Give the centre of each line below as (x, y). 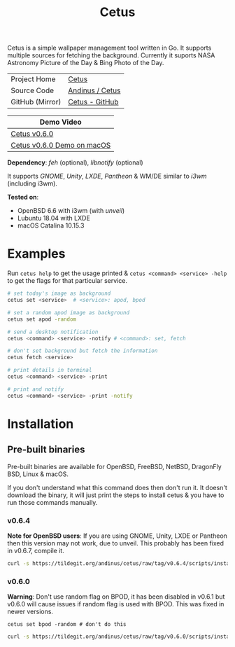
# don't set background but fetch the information (83, 351)
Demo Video (60, 122)
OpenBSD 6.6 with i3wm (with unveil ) (71, 211)
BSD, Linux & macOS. (38, 474)
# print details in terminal (50, 370)
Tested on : (23, 197)
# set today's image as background (59, 294)
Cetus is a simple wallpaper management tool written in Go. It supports (109, 48)
